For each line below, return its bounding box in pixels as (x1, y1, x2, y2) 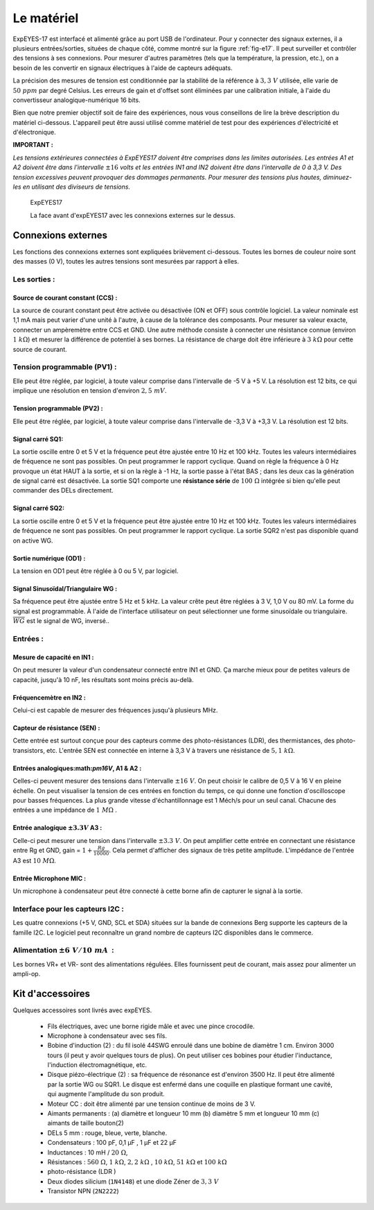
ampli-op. (12, 970, 41, 978)
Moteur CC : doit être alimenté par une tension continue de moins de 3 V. (47, 1100, 256, 1108)
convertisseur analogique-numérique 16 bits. (12, 96, 141, 104)
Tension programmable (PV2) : (12, 404, 103, 413)
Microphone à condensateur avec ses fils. (47, 1031, 168, 1040)
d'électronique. (12, 128, 56, 137)
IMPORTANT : (12, 141, 53, 149)
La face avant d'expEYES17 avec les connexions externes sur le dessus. (30, 211, 235, 219)
